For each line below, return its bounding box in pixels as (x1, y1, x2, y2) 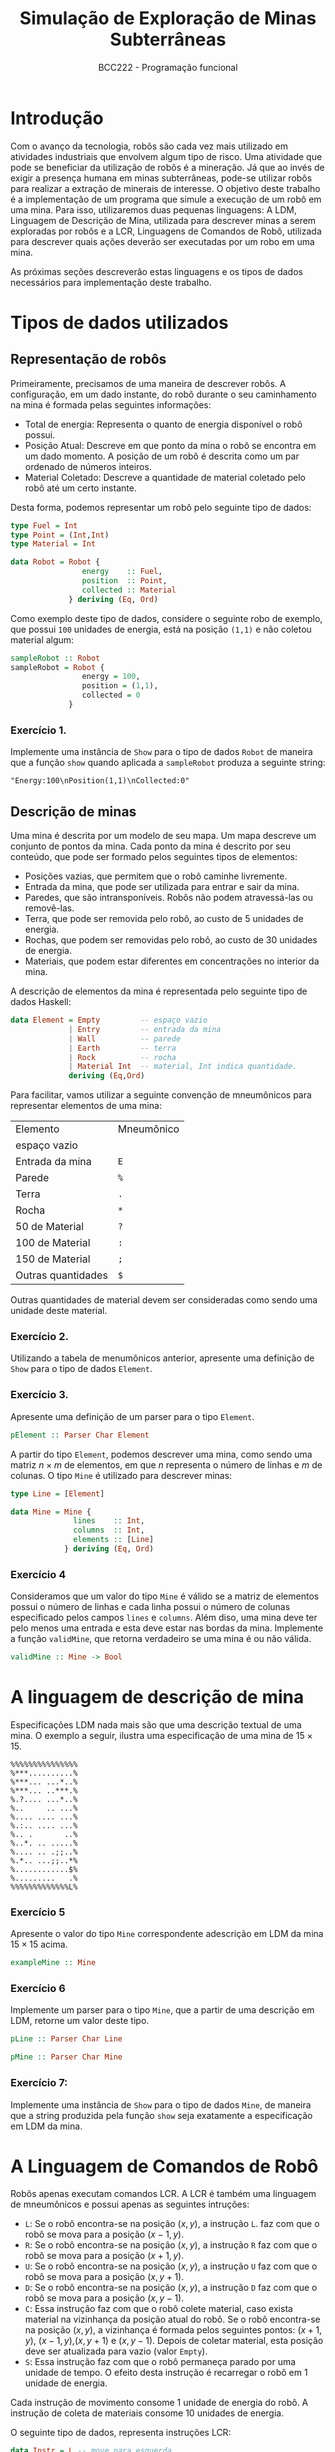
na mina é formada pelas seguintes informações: (10, 398, 212, 411)
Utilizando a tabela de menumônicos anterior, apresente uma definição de (10, 1352, 315, 1364)
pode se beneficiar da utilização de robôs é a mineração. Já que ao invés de (10, 161, 325, 173)
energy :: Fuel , (81, 567, 163, 577)
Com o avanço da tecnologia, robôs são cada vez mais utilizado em (10, 140, 289, 152)
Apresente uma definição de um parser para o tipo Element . (10, 1410, 255, 1422)
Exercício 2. (10, 1330, 69, 1344)
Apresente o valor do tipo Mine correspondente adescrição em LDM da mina (10, 1928, 324, 1940)
